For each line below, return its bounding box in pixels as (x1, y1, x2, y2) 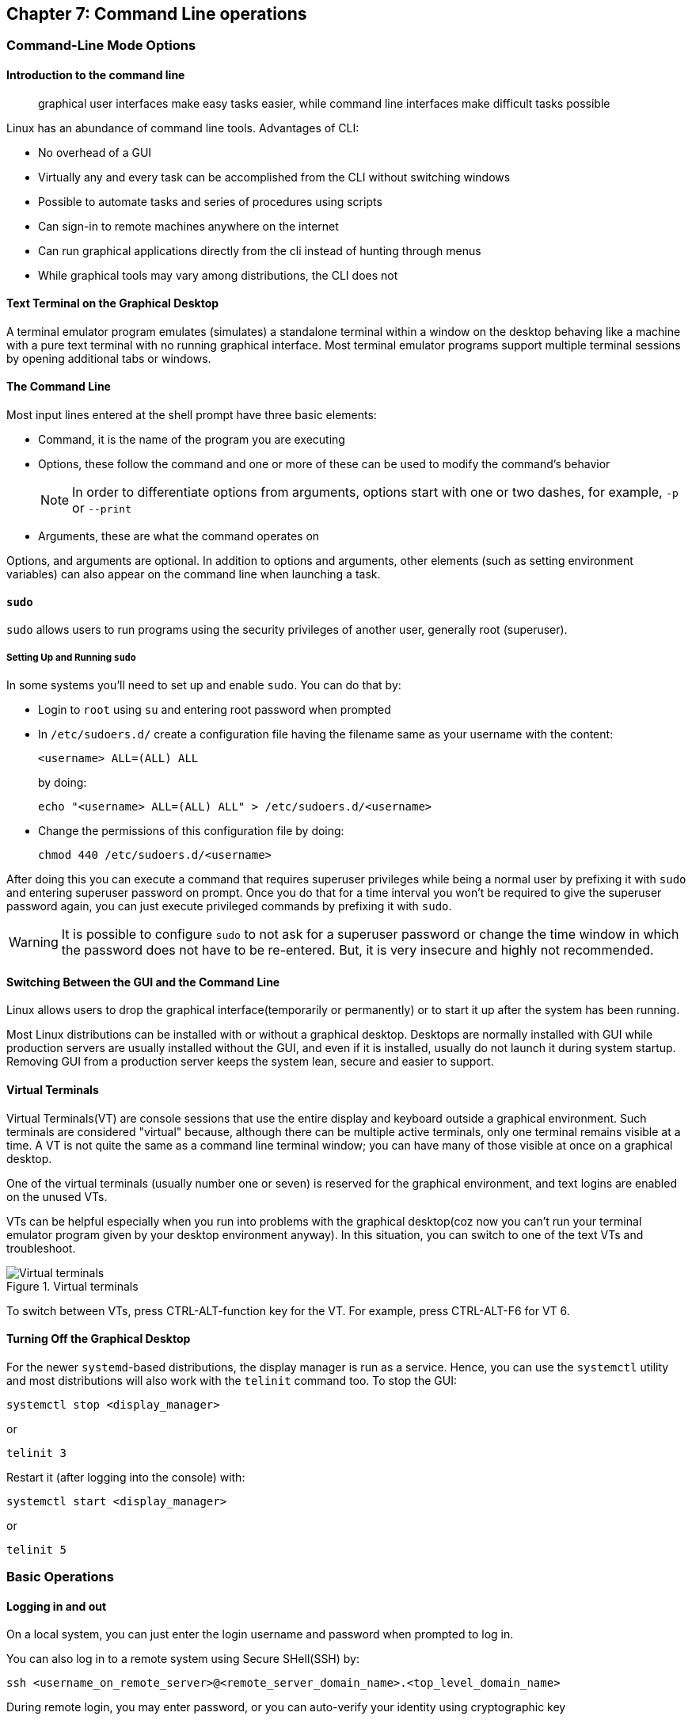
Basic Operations (6, 1569, 114, 1585)
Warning (9, 934, 59, 951)
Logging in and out (6, 1599, 107, 1613)
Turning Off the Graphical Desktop (6, 1332, 191, 1346)
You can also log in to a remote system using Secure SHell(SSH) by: (6, 1652, 360, 1666)
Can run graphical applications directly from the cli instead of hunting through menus (38, 243, 481, 257)
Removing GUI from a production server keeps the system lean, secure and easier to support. (6, 1055, 494, 1069)
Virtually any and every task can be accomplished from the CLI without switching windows (38, 170, 511, 184)
